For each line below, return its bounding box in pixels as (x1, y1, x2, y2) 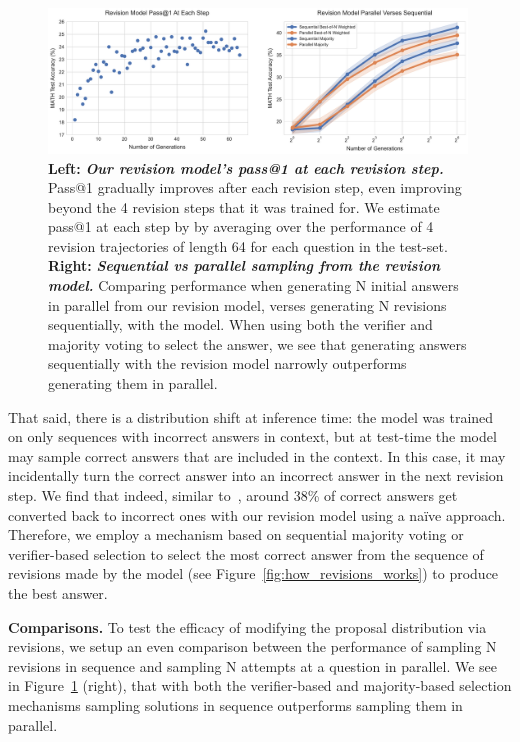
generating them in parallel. (48, 373, 218, 394)
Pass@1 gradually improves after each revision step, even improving (48, 177, 462, 198)
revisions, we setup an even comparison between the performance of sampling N (8, 636, 497, 657)
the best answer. (8, 582, 108, 603)
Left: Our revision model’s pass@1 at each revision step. (48, 157, 444, 178)
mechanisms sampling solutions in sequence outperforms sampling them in (8, 694, 463, 715)
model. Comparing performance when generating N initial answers (48, 275, 459, 296)
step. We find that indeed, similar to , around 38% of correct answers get (8, 485, 458, 506)
